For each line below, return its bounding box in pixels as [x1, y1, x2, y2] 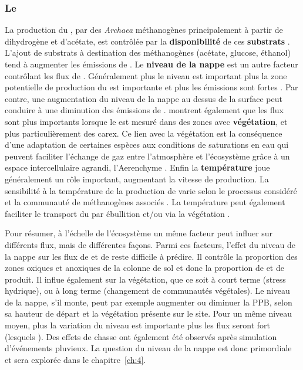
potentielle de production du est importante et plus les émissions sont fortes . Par [5, 81, 298, 93]
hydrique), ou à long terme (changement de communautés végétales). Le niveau [5, 284, 290, 297]
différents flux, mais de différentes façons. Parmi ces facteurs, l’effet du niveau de [5, 238, 296, 250]
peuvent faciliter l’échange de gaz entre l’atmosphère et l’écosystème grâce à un [5, 150, 290, 162]
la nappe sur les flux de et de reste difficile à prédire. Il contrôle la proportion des [5, 250, 298, 262]
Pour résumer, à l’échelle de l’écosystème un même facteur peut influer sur [5, 227, 273, 239]
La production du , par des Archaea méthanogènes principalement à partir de [5, 23, 283, 36]
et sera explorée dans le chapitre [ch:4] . [5, 353, 146, 365]
